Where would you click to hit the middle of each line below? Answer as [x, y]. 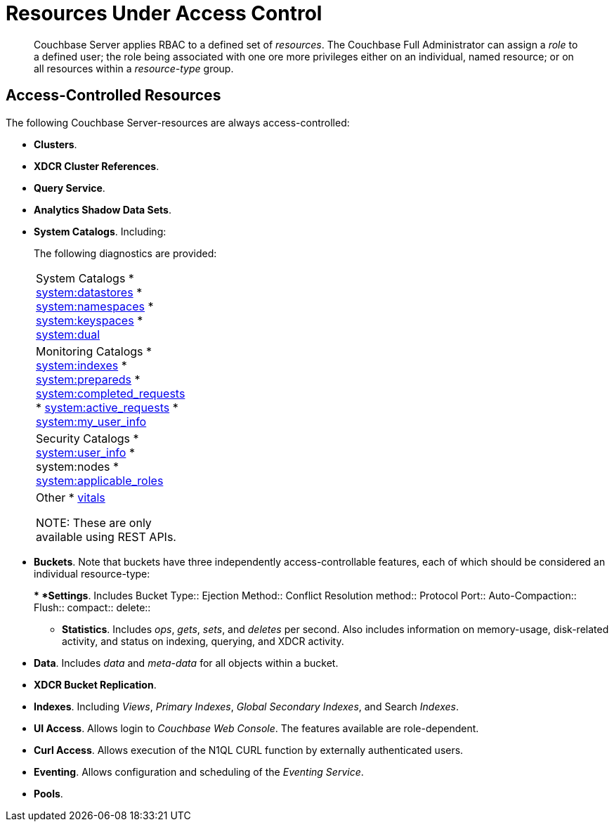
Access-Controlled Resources [113, 96]
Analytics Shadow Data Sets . [103, 209]
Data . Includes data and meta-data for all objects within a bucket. [186, 663]
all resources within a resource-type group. [134, 68]
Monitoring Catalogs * [94, 351]
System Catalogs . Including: [100, 231]
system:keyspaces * [90, 320]
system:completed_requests [111, 393]
